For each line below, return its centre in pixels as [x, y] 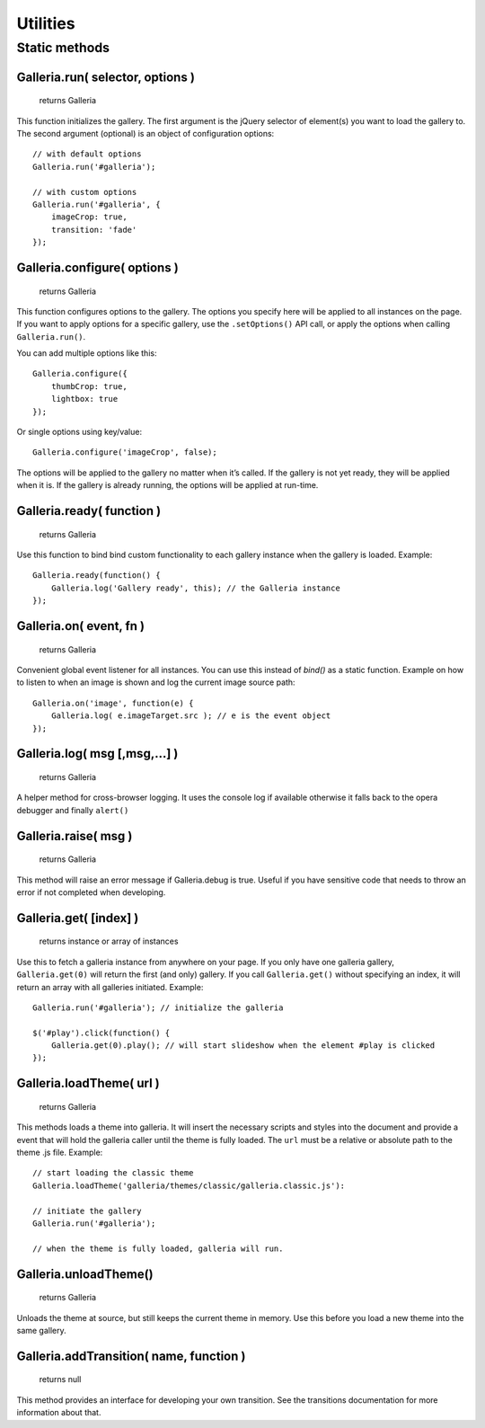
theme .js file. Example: [60, 1153]
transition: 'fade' [94, 230]
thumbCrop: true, [89, 386]
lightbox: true [84, 399]
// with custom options [85, 192]
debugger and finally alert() [73, 810]
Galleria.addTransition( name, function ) [131, 1356]
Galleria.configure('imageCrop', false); [125, 452]
